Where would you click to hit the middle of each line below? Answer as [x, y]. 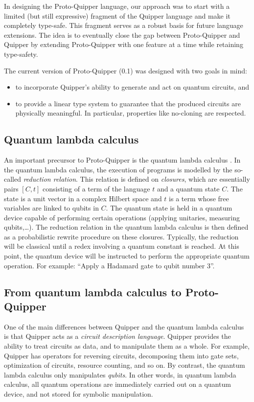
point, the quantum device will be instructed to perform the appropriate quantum [127, 256]
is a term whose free [199, 198]
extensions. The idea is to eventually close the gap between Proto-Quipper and [122, 35]
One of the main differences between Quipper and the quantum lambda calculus [124, 326]
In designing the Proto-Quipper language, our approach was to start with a [117, 6]
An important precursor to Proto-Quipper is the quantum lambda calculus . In [122, 160]
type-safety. [21, 54]
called [12, 179]
